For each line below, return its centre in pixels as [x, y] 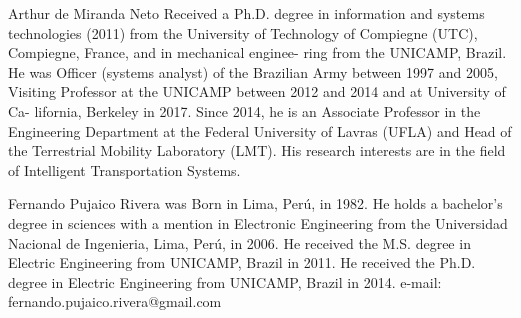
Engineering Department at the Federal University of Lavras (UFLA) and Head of [260, 130]
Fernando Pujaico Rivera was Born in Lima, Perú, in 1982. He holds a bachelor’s [255, 203]
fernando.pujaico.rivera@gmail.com [115, 301]
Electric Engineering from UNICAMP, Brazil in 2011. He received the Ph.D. [242, 262]
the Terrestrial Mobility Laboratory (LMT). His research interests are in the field [257, 150]
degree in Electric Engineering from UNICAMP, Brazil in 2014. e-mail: [225, 281]
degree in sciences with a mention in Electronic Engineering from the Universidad [258, 222]
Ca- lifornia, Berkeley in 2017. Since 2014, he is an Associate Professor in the [244, 110]
